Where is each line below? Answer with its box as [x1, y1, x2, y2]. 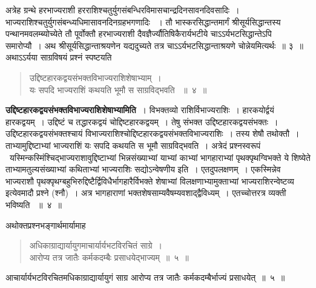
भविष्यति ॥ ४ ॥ [5, 198, 62, 211]
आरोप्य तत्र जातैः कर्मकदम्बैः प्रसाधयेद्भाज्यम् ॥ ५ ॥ [29, 250, 189, 263]
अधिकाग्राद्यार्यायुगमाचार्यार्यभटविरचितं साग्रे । [29, 239, 162, 252]
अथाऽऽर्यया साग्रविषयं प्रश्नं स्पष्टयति [5, 51, 112, 64]
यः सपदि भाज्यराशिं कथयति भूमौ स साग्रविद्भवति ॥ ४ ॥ [29, 83, 207, 96]
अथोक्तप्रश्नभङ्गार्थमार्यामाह [5, 218, 86, 231]
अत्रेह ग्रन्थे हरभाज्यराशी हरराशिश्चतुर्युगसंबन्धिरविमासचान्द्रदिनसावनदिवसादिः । [5, 4, 240, 16]
